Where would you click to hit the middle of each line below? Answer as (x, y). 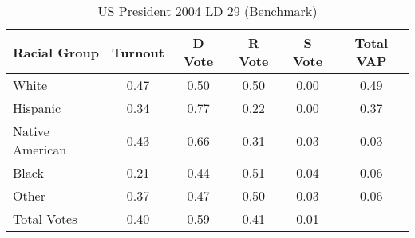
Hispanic (37, 108)
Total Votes (45, 218)
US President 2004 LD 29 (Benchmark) (207, 11)
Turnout (138, 52)
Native (31, 131)
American (40, 149)
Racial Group (56, 52)
